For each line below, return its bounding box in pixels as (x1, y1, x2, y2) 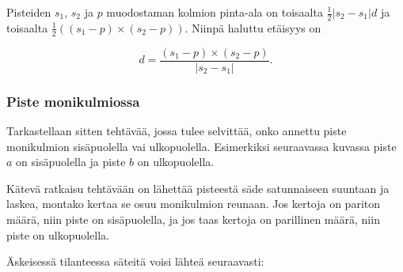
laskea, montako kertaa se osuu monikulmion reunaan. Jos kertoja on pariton (6, 195, 381, 212)
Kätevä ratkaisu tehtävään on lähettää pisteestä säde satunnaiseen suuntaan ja (6, 179, 390, 196)
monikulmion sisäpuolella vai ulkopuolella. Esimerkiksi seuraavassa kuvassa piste (6, 138, 397, 154)
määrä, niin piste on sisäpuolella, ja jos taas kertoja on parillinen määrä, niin (6, 210, 380, 227)
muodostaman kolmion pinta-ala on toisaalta (106, 4, 323, 20)
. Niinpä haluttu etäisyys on (184, 19, 321, 36)
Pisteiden (6, 4, 51, 20)
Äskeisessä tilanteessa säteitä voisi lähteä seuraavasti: (6, 253, 264, 270)
